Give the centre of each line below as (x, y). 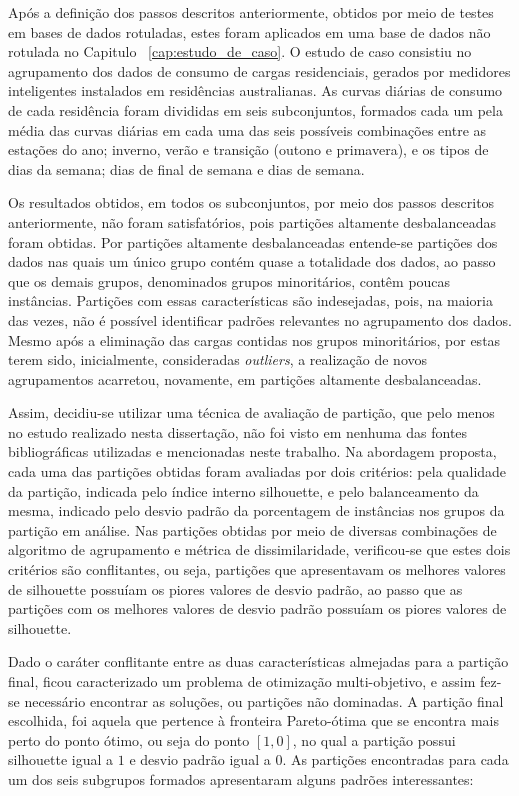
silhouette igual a (61, 759)
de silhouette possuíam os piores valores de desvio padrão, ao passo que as (235, 588)
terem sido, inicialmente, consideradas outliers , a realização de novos (218, 359)
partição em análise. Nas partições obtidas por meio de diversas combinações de (252, 529)
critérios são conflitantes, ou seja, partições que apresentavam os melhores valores (257, 569)
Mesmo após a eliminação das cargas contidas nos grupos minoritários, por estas (254, 339)
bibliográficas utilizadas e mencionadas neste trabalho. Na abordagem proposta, (252, 451)
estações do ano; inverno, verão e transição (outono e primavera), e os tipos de (248, 149)
